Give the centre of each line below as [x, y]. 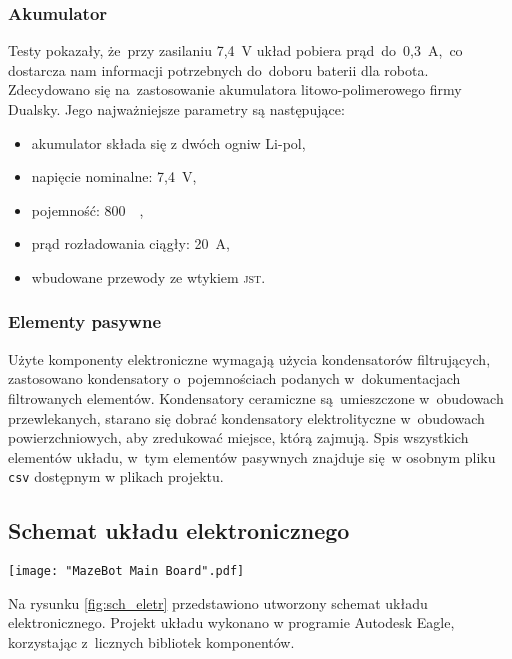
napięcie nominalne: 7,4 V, [114, 176]
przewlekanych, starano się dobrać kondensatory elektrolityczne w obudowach [246, 417]
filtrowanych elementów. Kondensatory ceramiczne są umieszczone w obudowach [256, 397]
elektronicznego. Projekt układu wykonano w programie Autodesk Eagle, [231, 622]
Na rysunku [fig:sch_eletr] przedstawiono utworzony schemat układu [218, 602]
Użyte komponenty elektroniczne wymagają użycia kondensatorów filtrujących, [249, 358]
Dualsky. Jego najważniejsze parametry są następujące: [176, 109]
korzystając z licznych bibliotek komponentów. [151, 642]
